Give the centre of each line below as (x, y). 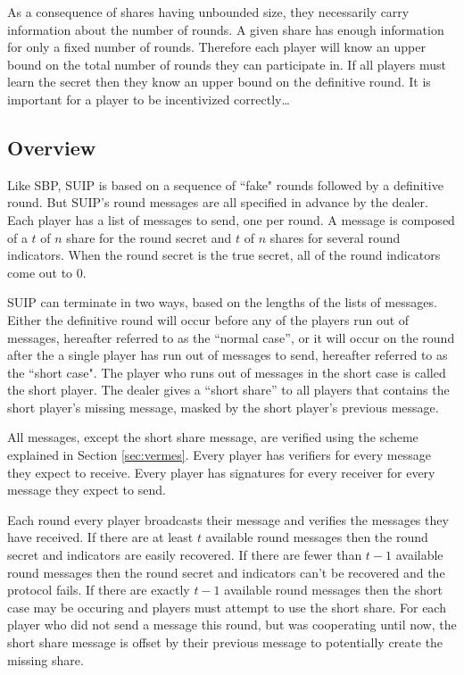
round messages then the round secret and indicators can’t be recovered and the (226, 572)
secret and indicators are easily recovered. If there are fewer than (185, 555)
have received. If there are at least (100, 537)
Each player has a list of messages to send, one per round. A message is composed (231, 219)
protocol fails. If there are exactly (99, 590)
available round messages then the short (333, 590)
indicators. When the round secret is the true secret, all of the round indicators (224, 255)
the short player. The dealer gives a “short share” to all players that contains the (228, 390)
